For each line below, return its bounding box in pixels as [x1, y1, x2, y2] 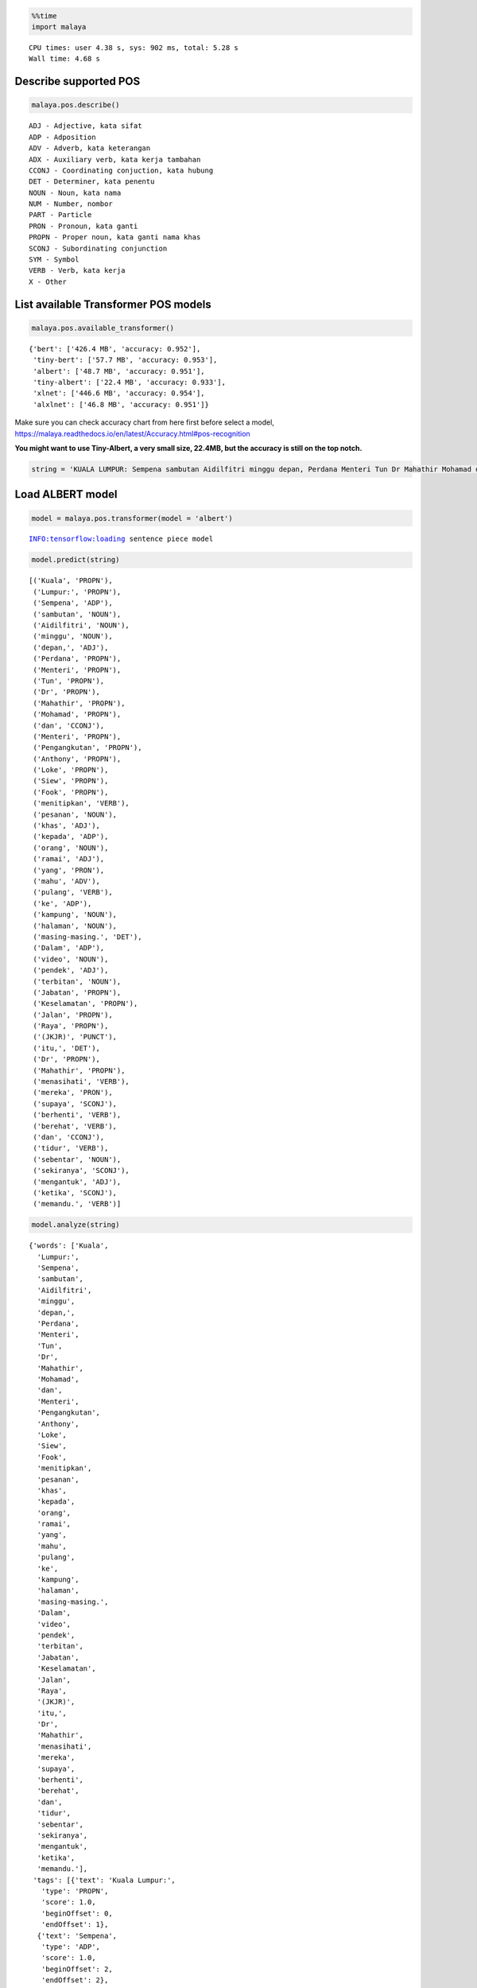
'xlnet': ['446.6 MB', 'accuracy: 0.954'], [33, 389, 206, 398]
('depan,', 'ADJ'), [33, 643, 109, 652]
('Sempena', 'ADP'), [33, 599, 113, 608]
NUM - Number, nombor [29, 200, 113, 208]
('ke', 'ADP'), [33, 899, 92, 908]
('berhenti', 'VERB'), [33, 1110, 122, 1120]
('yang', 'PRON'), [33, 865, 105, 875]
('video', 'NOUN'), [33, 954, 109, 964]
